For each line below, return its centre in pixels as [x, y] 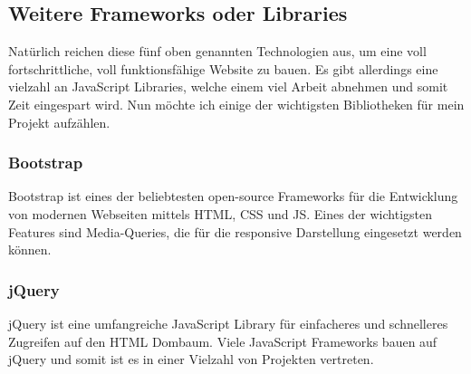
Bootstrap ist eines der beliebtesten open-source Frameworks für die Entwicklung [233, 196]
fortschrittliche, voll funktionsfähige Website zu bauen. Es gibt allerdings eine [223, 68]
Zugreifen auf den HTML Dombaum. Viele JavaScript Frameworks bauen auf [223, 341]
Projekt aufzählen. [59, 122]
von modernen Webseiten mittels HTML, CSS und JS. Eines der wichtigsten [221, 213]
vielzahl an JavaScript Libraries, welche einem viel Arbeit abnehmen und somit [228, 86]
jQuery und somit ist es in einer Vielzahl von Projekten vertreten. [191, 359]
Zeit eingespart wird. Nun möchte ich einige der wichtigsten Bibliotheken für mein [236, 104]
